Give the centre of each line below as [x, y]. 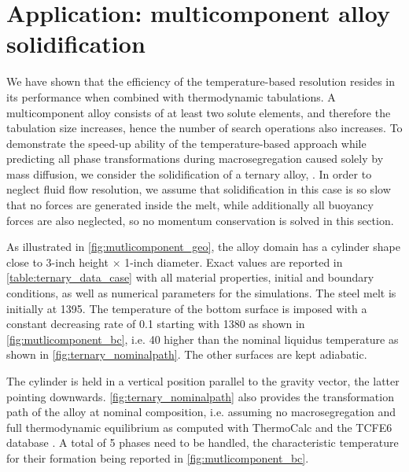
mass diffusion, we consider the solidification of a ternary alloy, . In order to [189, 173]
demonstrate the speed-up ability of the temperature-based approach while [186, 143]
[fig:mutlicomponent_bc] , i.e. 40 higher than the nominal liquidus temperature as [203, 339]
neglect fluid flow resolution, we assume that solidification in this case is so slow [199, 189]
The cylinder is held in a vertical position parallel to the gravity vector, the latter [203, 381]
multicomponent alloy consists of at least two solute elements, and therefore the [199, 112]
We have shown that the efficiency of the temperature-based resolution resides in [201, 81]
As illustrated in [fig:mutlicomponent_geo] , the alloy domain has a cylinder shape [203, 247]
